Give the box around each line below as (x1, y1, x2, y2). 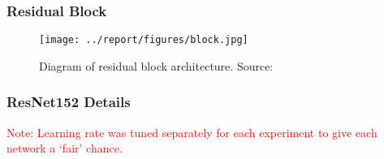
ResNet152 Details (6, 92, 131, 112)
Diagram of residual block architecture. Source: (39, 57, 274, 74)
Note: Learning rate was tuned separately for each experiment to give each (6, 123, 378, 140)
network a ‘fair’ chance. (6, 140, 123, 157)
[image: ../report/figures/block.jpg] (39, 34, 248, 46)
